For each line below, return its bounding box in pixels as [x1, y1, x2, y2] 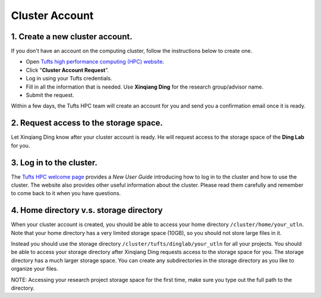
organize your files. [11, 265, 59, 272]
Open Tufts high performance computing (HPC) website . [26, 58, 165, 65]
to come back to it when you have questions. [11, 190, 121, 197]
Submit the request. [26, 92, 74, 99]
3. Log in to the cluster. [11, 158, 97, 168]
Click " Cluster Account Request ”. [26, 66, 109, 74]
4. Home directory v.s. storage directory [11, 205, 163, 215]
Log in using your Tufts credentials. [26, 75, 112, 82]
